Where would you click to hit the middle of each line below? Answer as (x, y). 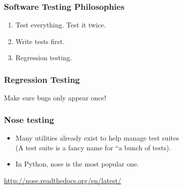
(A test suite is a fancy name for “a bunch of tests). (93, 147)
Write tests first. (40, 41)
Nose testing (29, 119)
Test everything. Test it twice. (61, 25)
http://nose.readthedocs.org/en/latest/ (63, 180)
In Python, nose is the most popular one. (77, 164)
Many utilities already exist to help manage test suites (97, 138)
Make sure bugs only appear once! (55, 98)
